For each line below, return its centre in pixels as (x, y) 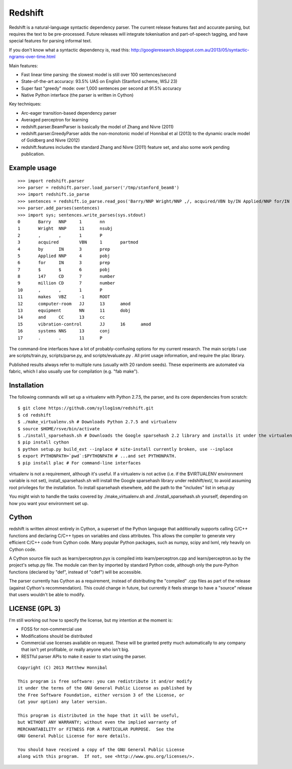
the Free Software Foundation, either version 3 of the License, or (101, 695)
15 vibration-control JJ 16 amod (84, 324)
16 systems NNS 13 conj (64, 331)
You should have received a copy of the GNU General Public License (101, 749)
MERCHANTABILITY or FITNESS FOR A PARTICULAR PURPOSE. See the (96, 729)
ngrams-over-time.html (32, 57)
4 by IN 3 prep (64, 249)
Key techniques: (25, 104)
